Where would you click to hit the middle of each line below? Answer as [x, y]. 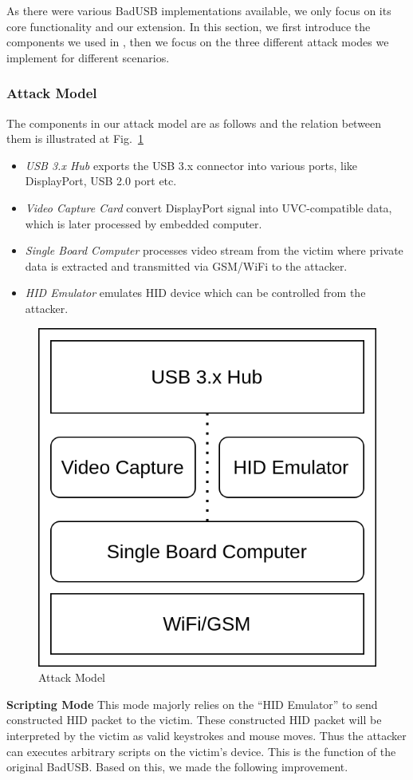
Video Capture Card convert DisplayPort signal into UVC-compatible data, [208, 207]
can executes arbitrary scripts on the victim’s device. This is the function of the [201, 751]
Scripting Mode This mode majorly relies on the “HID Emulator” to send [192, 704]
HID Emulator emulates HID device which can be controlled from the [195, 293]
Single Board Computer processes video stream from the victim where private [214, 250]
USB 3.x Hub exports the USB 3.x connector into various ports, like [191, 165]
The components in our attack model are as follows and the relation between [194, 123]
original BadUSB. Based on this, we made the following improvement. [177, 767]
